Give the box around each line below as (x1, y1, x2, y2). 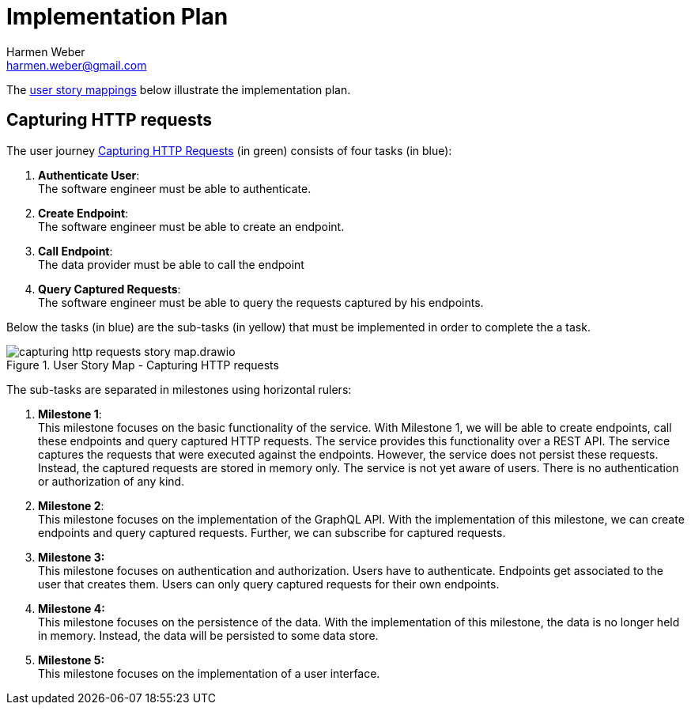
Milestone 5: (38, 652, 105, 667)
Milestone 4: (38, 601, 105, 615)
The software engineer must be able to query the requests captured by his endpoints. (38, 295, 484, 309)
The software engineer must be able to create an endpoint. (38, 219, 345, 233)
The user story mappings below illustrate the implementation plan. (6, 82, 351, 96)
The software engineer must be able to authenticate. (38, 181, 312, 195)
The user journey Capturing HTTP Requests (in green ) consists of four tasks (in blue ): (6, 143, 452, 157)
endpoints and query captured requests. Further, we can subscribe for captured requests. (38, 525, 506, 539)
